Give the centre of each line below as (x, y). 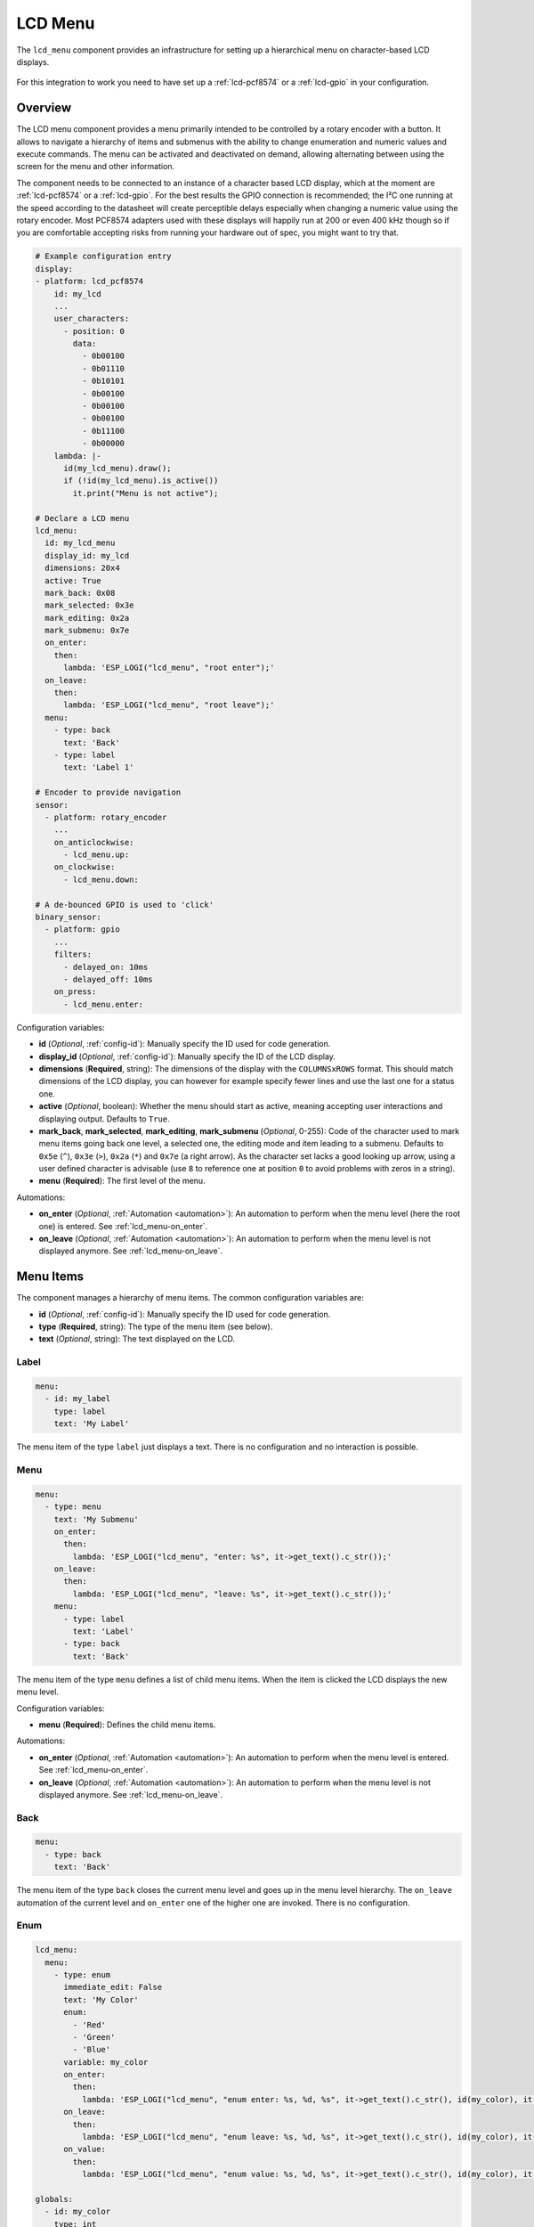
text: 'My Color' (101, 1999)
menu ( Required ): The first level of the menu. (122, 1181)
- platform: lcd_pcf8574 (89, 281)
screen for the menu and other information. (96, 167)
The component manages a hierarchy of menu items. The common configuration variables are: (190, 1298)
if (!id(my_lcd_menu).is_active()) (141, 481)
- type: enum (82, 1974)
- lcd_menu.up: (97, 855)
